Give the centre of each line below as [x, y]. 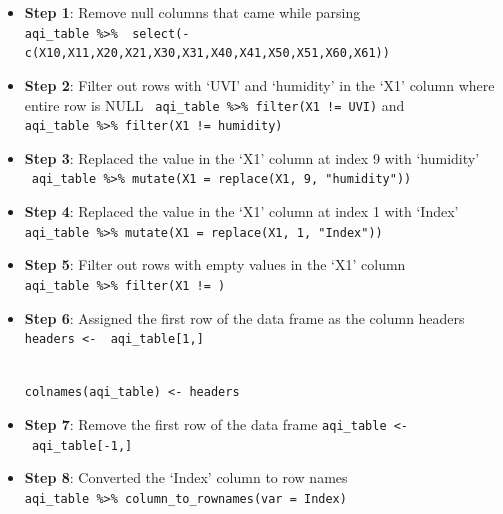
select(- [161, 33]
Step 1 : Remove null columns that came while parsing [192, 12]
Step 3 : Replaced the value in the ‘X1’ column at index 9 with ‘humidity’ [252, 157]
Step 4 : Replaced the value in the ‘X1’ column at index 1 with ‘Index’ [241, 211]
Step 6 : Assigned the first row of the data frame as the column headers [244, 317]
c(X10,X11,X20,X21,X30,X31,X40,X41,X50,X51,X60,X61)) [207, 53]
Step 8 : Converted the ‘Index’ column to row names [186, 477]
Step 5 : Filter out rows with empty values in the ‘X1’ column [215, 264]
